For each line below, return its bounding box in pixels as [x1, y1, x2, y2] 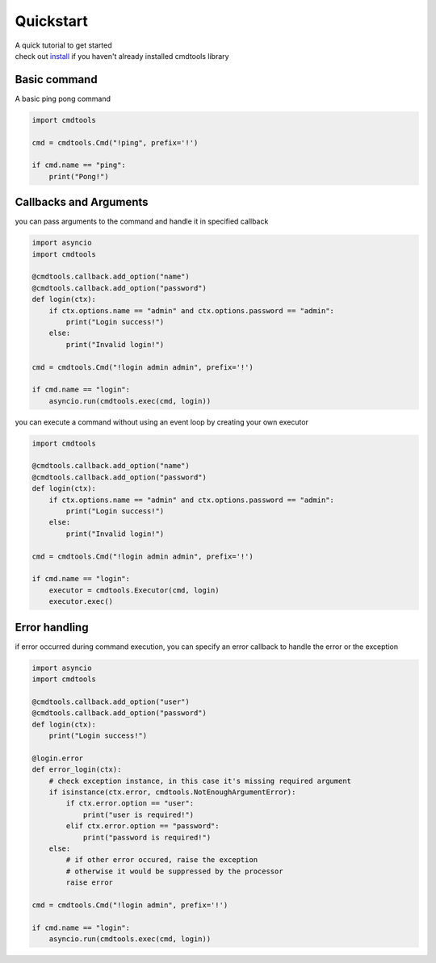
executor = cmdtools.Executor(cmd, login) [48, 585, 220, 595]
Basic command [15, 73, 98, 86]
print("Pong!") [48, 172, 109, 181]
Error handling [15, 620, 89, 634]
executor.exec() [48, 597, 113, 606]
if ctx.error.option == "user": [65, 799, 194, 808]
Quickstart [15, 12, 89, 30]
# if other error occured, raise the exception [65, 856, 258, 865]
